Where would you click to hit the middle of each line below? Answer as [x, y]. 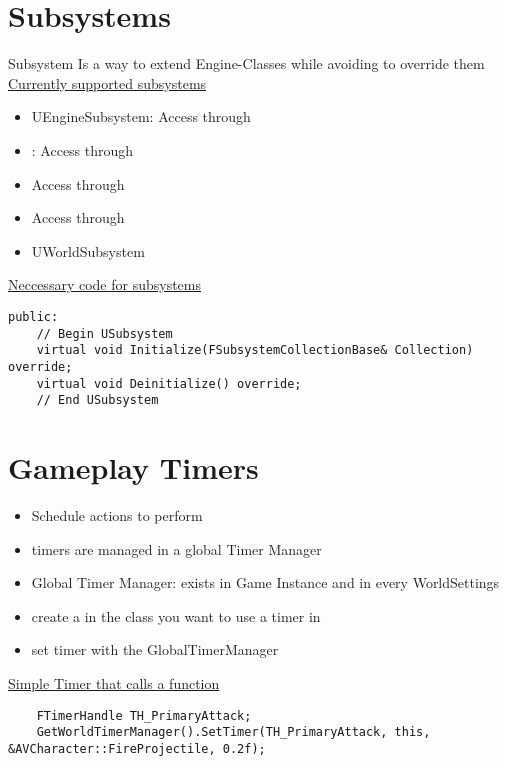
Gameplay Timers [133, 467]
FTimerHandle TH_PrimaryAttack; [144, 715]
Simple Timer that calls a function [114, 682]
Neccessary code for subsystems [104, 284]
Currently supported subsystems [107, 82]
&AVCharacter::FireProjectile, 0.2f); [137, 748]
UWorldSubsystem [88, 250]
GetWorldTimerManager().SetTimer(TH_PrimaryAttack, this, [233, 732]
